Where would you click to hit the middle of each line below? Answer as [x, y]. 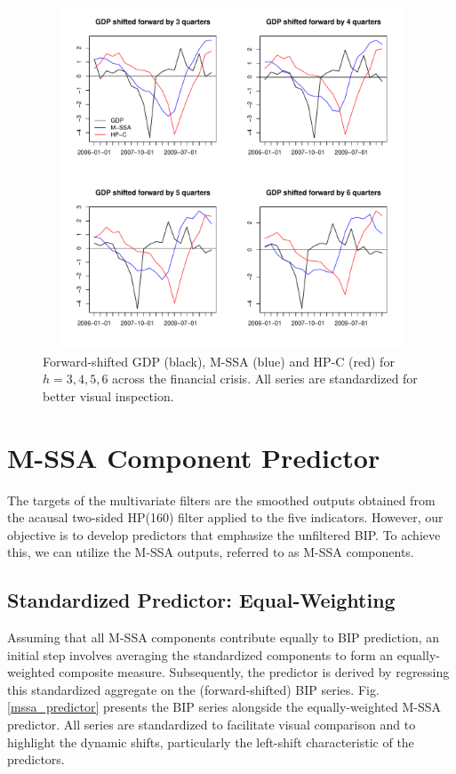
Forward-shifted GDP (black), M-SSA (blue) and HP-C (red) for [219, 361]
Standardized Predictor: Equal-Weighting [201, 600]
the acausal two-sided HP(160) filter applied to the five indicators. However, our [225, 517]
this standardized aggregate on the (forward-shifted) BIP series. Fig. [193, 689]
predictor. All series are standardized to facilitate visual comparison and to [212, 725]
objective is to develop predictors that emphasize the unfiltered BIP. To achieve [224, 534]
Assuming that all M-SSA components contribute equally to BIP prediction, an [224, 637]
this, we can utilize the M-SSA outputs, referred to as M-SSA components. [211, 552]
